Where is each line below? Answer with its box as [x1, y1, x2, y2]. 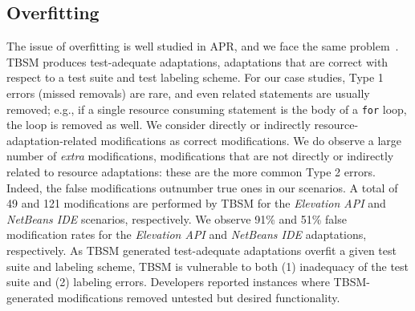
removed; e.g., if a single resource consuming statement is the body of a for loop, [6, 100, 407, 117]
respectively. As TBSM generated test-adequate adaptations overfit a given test [6, 241, 397, 258]
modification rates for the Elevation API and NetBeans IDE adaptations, [6, 226, 367, 243]
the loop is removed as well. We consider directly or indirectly [6, 116, 311, 133]
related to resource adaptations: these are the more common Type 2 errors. [6, 164, 376, 180]
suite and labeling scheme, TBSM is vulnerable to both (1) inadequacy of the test [6, 257, 409, 274]
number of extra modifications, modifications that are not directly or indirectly [6, 147, 394, 164]
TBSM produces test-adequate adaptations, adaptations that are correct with [6, 53, 389, 70]
